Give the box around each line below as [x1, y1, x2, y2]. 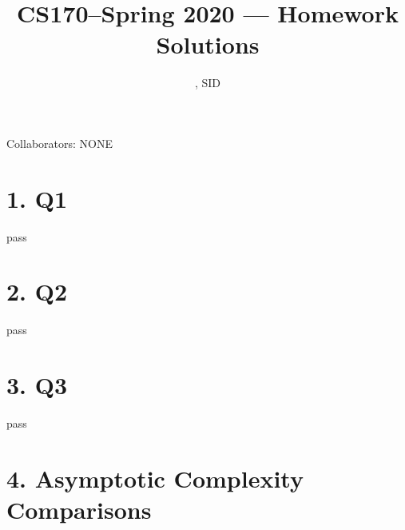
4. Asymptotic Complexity [6, 461, 304, 494]
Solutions [156, 28, 260, 61]
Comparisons [6, 493, 152, 526]
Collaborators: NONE [6, 134, 113, 151]
